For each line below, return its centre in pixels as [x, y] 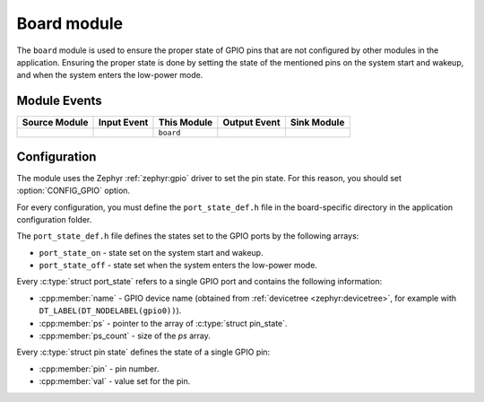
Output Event [251, 123]
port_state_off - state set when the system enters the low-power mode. [178, 266]
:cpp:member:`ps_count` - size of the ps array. [125, 336]
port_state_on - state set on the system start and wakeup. [151, 252]
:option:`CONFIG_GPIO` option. [73, 191]
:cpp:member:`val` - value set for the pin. [115, 381]
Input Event [123, 123]
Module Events [59, 101]
